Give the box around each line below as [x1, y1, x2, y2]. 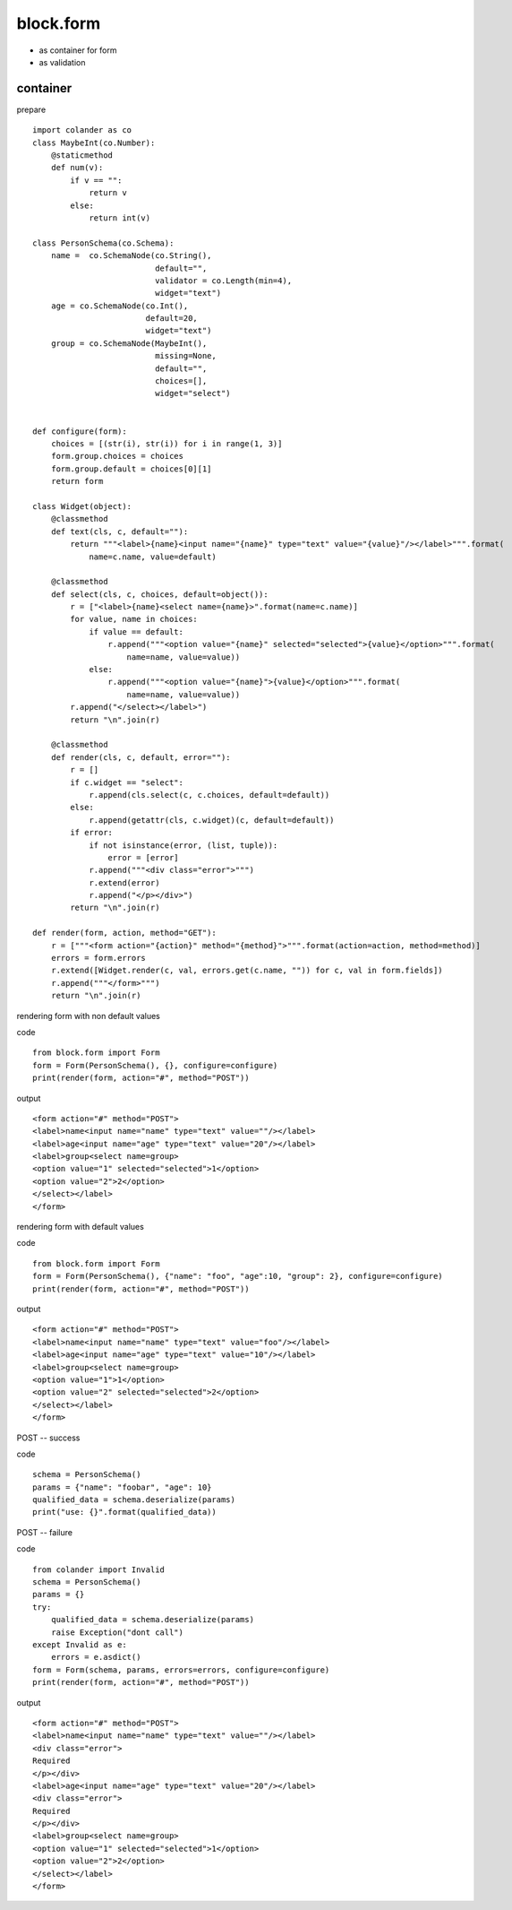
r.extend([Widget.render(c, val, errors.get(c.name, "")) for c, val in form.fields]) [50, 965, 443, 976]
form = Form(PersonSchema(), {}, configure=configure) [32, 1060, 278, 1070]
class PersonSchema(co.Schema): [32, 238, 175, 248]
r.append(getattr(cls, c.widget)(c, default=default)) [89, 815, 335, 825]
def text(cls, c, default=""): [50, 526, 189, 537]
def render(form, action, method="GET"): [32, 928, 217, 938]
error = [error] [107, 852, 179, 862]
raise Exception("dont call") [50, 1627, 183, 1638]
